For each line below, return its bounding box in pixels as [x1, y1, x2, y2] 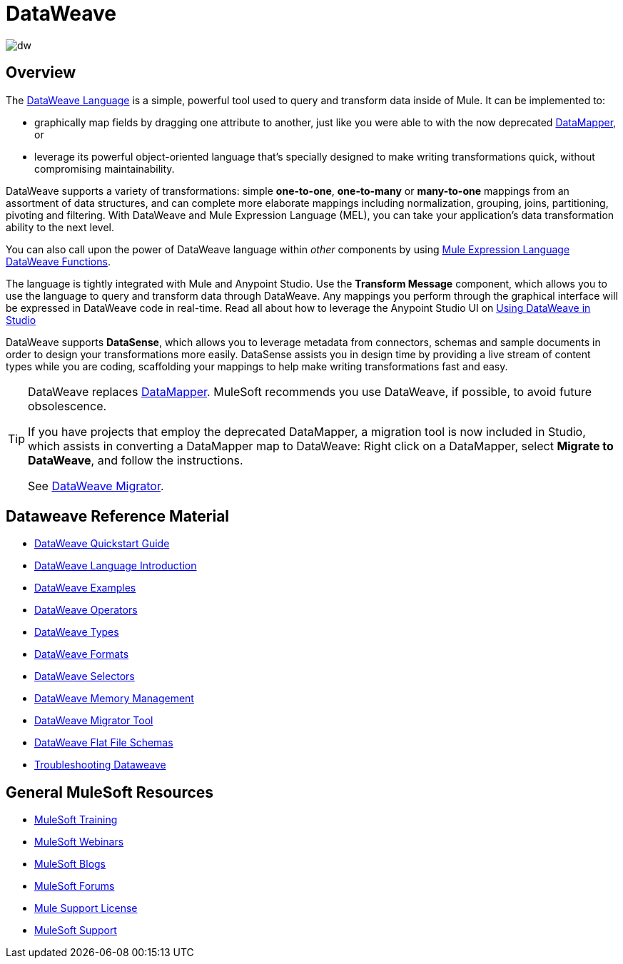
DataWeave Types [34, 626, 119, 639]
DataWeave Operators [34, 604, 138, 617]
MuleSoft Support [34, 924, 117, 937]
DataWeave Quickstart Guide [34, 537, 170, 550]
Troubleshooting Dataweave [34, 758, 166, 771]
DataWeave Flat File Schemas [34, 736, 173, 749]
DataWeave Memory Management [34, 692, 194, 705]
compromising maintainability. [34, 162, 175, 175]
